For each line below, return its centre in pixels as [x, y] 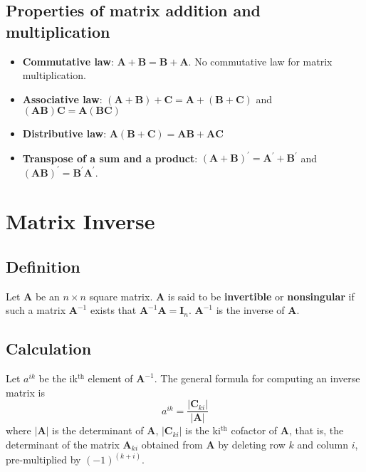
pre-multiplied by [43, 459]
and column [323, 444]
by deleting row [252, 444]
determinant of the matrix [63, 444]
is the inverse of [250, 310]
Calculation [49, 348]
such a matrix [36, 310]
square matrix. [121, 296]
